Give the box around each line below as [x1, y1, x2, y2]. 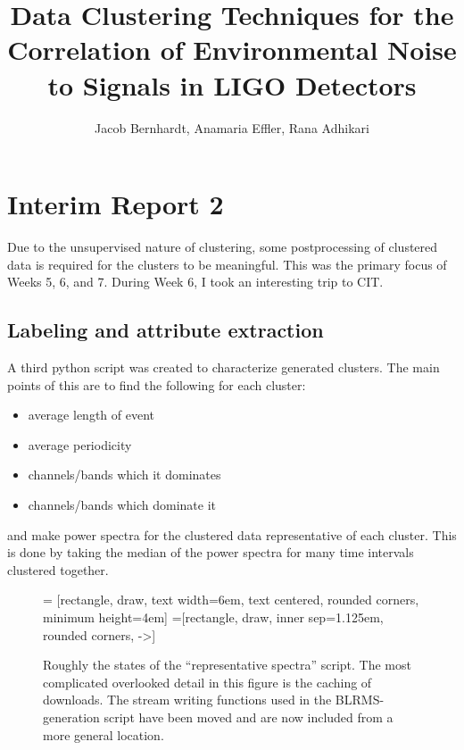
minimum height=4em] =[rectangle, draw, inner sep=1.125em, [43, 607, 384, 626]
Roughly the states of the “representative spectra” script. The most [43, 655, 411, 674]
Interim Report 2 [7, 186, 224, 222]
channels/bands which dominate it [28, 495, 216, 513]
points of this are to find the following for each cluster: [7, 375, 306, 394]
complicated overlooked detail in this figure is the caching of [43, 672, 372, 691]
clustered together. [7, 560, 109, 579]
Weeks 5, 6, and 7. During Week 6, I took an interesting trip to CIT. [7, 272, 384, 291]
